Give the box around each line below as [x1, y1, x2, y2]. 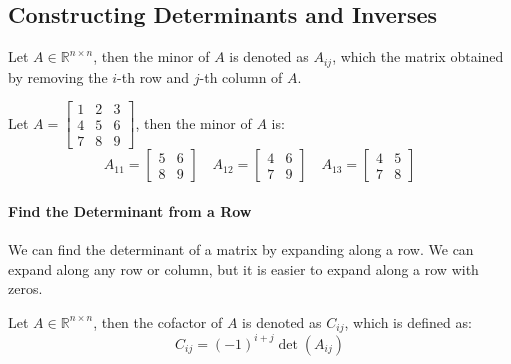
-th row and [117, 66, 190, 87]
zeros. [8, 278, 43, 299]
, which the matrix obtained [332, 46, 504, 67]
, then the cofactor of [93, 311, 223, 332]
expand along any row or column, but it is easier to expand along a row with [8, 258, 479, 279]
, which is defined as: [344, 311, 472, 332]
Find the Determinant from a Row [8, 200, 252, 221]
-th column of [199, 66, 283, 87]
